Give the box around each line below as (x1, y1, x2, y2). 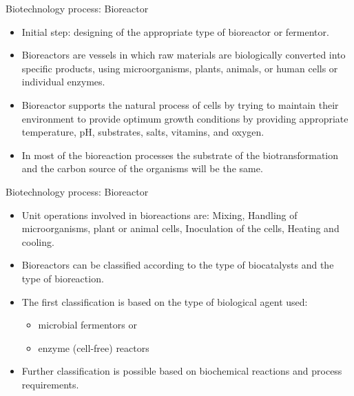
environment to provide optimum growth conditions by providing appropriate (21, 111, 348, 125)
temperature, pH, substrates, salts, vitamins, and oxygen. (21, 125, 264, 139)
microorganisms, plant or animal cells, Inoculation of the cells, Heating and (21, 221, 340, 236)
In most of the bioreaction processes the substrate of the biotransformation (21, 147, 339, 162)
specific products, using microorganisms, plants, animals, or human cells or (21, 61, 338, 75)
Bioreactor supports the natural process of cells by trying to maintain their (21, 97, 339, 112)
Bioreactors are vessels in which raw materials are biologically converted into (21, 48, 346, 62)
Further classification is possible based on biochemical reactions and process (21, 364, 342, 378)
